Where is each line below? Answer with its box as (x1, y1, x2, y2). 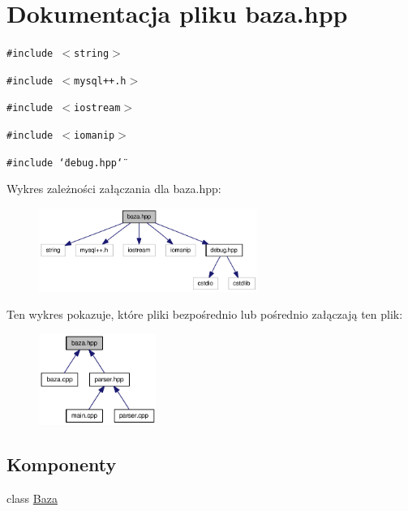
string (74, 48, 110, 60)
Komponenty (6, 451, 117, 476)
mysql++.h (74, 75, 127, 87)
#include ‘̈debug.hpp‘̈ (6, 157, 123, 169)
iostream (74, 102, 121, 114)
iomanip (74, 130, 115, 142)
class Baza (6, 489, 58, 506)
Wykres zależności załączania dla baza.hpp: (6, 180, 221, 197)
